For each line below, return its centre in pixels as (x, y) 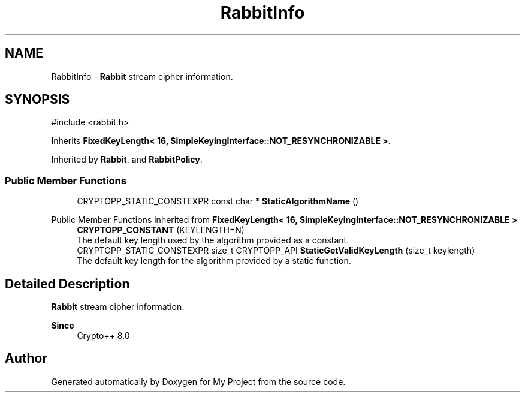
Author (26, 359)
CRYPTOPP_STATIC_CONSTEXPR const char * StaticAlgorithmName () (218, 201)
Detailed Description (67, 284)
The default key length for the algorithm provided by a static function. (214, 261)
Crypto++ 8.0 (103, 336)
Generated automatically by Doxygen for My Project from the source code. (198, 381)
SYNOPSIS (37, 100)
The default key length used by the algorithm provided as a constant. (213, 240)
